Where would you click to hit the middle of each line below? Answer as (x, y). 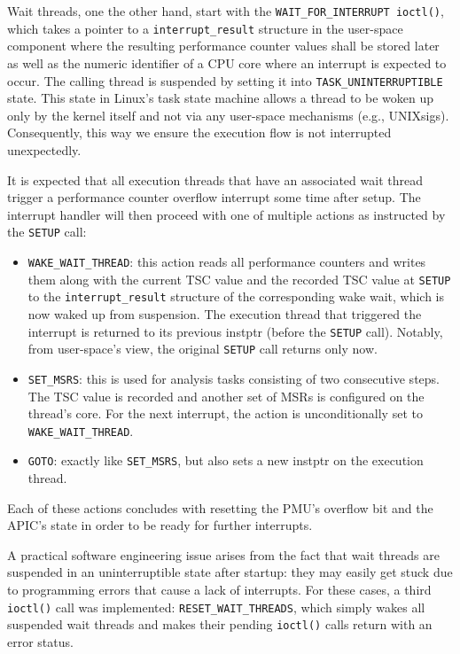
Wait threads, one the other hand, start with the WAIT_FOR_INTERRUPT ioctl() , (226, 11)
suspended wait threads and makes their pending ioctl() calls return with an (220, 624)
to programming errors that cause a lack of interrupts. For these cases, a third (219, 589)
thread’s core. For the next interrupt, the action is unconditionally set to (225, 413)
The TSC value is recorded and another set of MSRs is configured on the (226, 396)
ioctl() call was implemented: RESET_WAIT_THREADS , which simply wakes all (216, 607)
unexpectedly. (44, 149)
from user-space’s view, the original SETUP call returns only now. (203, 349)
